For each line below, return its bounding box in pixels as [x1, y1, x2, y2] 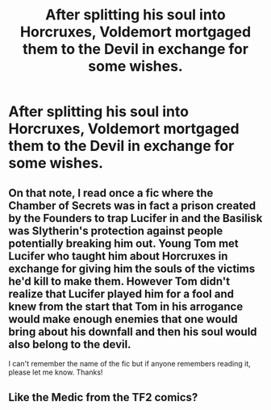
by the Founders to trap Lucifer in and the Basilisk [8, 211, 263, 225]
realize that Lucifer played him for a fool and [8, 287, 234, 300]
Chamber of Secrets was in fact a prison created [8, 199, 256, 212]
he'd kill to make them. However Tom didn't [8, 274, 231, 288]
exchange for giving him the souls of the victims [8, 261, 256, 275]
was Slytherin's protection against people [8, 224, 223, 237]
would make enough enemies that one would [8, 312, 238, 326]
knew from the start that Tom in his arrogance [8, 299, 244, 313]
